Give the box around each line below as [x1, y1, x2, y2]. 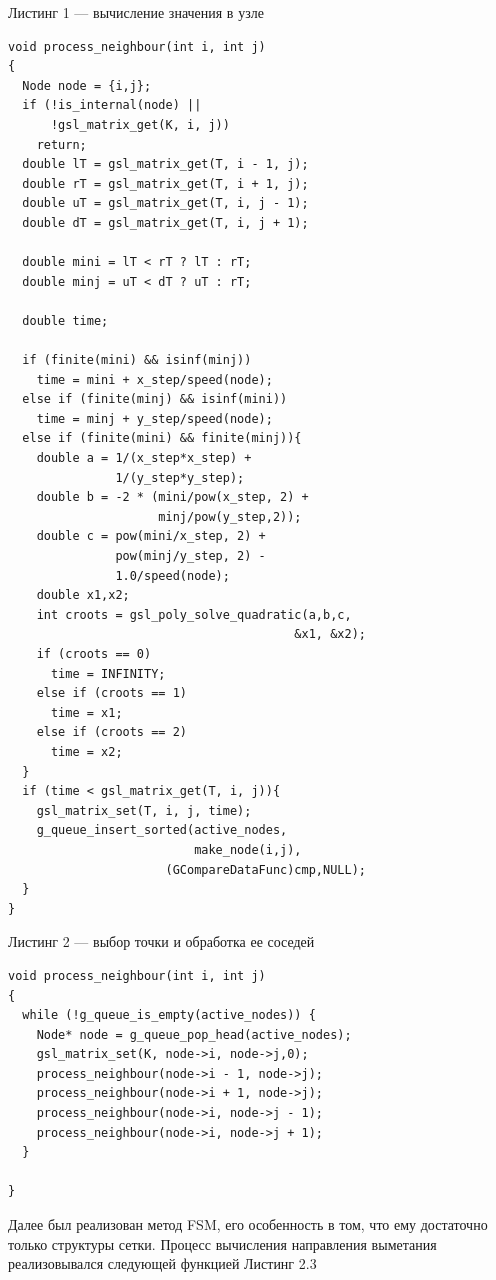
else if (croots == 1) [36, 686, 187, 701]
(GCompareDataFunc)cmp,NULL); [165, 862, 366, 877]
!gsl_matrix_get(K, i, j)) [50, 117, 230, 132]
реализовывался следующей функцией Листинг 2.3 [8, 1253, 317, 1274]
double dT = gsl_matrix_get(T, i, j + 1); [22, 215, 309, 230]
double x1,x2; [36, 588, 130, 603]
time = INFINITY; [50, 666, 166, 681]
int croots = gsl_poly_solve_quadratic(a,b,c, [36, 607, 352, 622]
